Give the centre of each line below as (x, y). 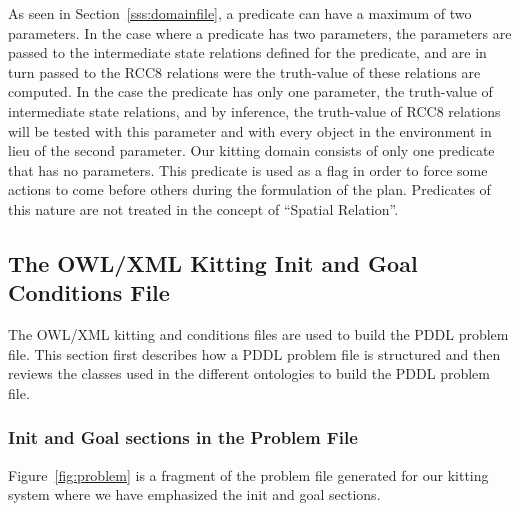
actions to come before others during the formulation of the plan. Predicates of (249, 189)
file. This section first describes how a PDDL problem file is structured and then (254, 353)
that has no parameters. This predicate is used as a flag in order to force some (248, 169)
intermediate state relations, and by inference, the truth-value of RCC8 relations (254, 110)
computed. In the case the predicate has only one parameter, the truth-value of (250, 91)
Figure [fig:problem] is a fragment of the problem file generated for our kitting (248, 474)
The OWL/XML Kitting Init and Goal (213, 262)
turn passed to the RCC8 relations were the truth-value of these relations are (244, 71)
